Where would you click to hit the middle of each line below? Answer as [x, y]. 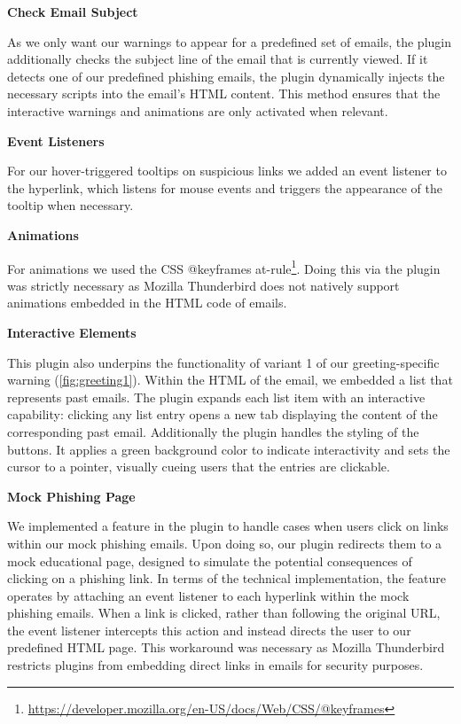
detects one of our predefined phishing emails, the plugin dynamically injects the [226, 76]
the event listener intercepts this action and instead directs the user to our [209, 630]
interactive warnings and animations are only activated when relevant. [198, 110]
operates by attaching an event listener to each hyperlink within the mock [208, 595]
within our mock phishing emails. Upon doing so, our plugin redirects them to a [225, 543]
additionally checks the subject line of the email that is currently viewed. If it [218, 59]
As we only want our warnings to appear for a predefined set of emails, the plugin [230, 41]
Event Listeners [56, 140]
